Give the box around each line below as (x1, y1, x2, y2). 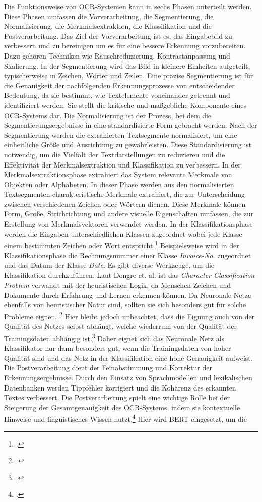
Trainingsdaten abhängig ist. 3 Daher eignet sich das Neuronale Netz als (4, 331, 225, 343)
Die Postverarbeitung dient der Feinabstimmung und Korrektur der (4, 362, 212, 373)
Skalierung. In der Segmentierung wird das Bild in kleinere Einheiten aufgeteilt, (4, 60, 250, 71)
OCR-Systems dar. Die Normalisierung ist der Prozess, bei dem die (4, 109, 212, 120)
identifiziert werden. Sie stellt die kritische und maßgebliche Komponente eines (4, 99, 246, 110)
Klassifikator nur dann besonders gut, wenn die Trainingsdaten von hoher (4, 343, 231, 353)
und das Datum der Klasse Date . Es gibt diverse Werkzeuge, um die (4, 260, 215, 270)
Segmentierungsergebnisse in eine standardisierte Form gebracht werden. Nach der (4, 120, 257, 130)
